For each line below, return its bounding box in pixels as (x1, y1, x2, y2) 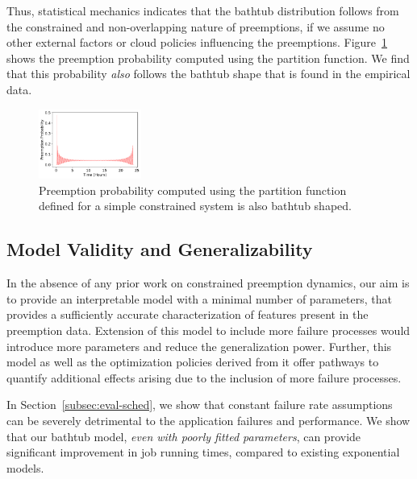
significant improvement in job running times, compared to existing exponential (6, 444, 400, 460)
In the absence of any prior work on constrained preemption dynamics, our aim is (6, 275, 410, 291)
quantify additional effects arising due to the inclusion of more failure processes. (6, 369, 402, 386)
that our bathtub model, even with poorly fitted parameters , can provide (6, 427, 361, 444)
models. (6, 459, 44, 476)
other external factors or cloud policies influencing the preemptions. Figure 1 (6, 34, 388, 51)
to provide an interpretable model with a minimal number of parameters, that (6, 290, 392, 307)
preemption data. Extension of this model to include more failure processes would (6, 322, 411, 339)
